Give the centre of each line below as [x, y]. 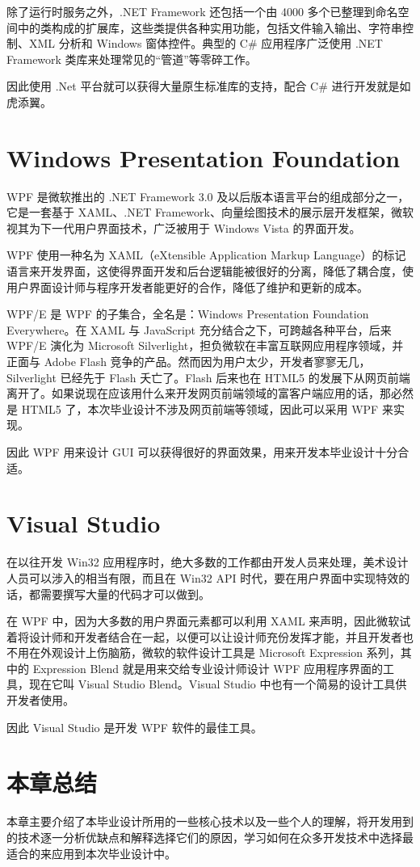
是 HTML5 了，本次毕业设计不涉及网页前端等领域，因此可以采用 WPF [193, 408]
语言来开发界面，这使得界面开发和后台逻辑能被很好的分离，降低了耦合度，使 [210, 271]
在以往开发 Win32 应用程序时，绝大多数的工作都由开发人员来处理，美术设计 [208, 562]
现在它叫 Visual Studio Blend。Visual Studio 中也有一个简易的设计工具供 [218, 684]
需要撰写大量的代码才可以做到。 [125, 593]
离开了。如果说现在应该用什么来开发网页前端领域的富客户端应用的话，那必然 [210, 393]
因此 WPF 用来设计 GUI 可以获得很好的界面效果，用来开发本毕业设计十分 [202, 452]
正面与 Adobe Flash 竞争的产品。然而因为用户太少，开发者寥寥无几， [189, 362]
